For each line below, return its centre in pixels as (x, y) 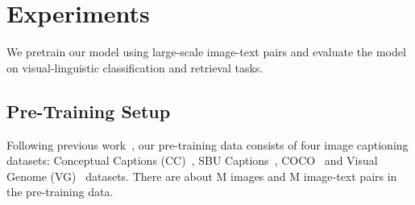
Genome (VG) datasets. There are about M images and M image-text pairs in (202, 176)
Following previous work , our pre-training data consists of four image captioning (207, 144)
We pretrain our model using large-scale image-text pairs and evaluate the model (206, 52)
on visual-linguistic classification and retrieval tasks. (135, 67)
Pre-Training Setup (89, 111)
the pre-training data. (60, 192)
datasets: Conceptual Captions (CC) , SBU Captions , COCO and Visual (192, 160)
